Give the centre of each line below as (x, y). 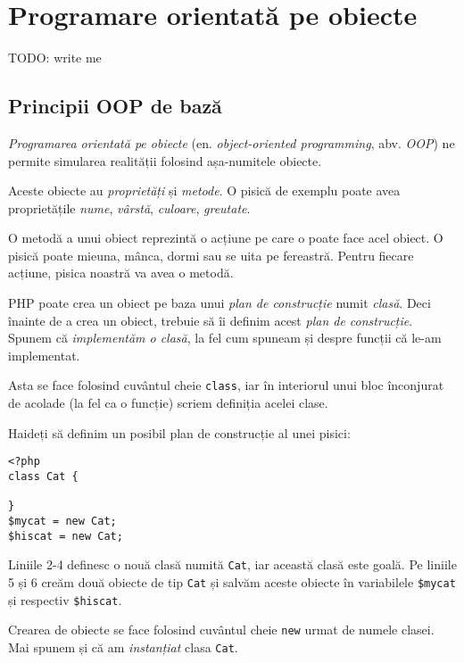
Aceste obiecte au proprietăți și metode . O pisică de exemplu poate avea (204, 191)
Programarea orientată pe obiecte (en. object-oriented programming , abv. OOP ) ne (232, 142)
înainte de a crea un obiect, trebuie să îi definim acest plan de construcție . (211, 320)
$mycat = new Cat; (62, 521)
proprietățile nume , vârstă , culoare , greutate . (129, 207)
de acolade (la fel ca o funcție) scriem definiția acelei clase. (168, 403)
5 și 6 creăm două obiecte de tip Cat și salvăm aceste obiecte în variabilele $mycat (232, 581)
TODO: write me (55, 58)
